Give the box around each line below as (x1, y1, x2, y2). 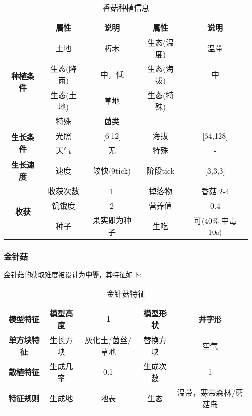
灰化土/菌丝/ (85, 334, 132, 346)
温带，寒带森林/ (177, 386, 236, 398)
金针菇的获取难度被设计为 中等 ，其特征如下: (4, 269, 142, 280)
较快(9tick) (93, 165, 131, 176)
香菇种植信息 (102, 2, 149, 13)
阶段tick (146, 165, 174, 176)
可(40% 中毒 (193, 215, 237, 226)
